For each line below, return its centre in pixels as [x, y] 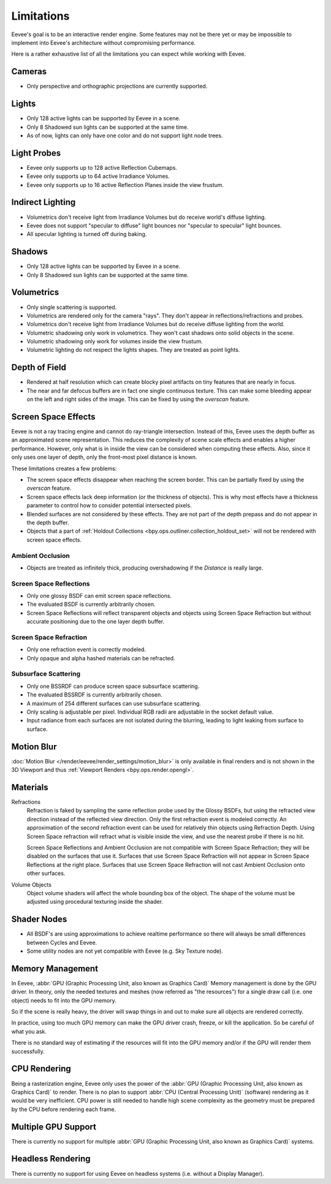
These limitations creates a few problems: [64, 468]
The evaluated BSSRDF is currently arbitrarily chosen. [94, 695]
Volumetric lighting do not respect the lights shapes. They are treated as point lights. [133, 350]
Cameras [29, 71]
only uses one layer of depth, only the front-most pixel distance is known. [104, 457]
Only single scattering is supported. [72, 307]
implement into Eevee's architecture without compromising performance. [104, 42]
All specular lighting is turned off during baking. [87, 234]
